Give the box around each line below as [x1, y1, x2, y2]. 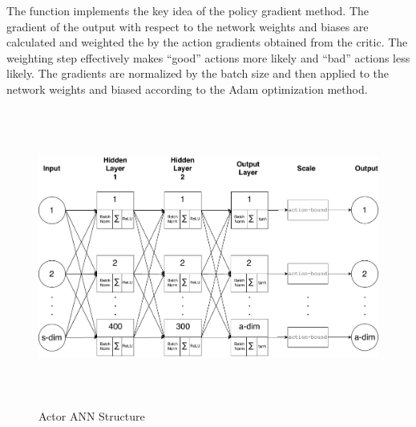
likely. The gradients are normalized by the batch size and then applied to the [6, 65, 390, 82]
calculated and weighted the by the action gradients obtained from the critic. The [6, 34, 408, 50]
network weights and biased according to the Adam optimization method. [6, 80, 368, 97]
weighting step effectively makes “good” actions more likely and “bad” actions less [6, 49, 410, 66]
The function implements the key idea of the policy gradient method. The [6, 2, 370, 18]
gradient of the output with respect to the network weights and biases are [6, 18, 369, 34]
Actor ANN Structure [38, 407, 145, 424]
